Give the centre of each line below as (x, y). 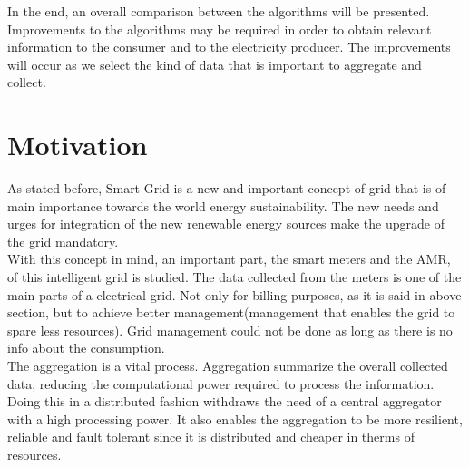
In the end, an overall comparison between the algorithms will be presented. (219, 11)
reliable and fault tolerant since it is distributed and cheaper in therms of (211, 437)
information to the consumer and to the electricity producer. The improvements (229, 47)
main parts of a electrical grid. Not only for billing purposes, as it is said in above (234, 294)
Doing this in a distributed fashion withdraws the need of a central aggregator (225, 401)
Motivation (78, 145)
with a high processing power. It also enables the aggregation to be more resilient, (235, 418)
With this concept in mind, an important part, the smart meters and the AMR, (229, 259)
